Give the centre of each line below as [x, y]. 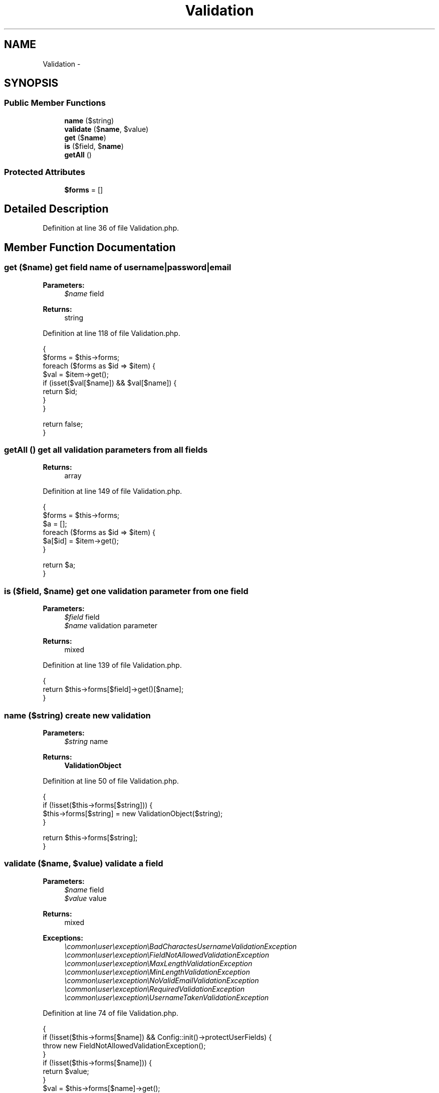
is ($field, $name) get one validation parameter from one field [126, 591]
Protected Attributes [45, 172]
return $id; [60, 391]
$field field [82, 617]
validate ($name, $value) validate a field [84, 864]
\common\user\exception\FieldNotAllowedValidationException [167, 955]
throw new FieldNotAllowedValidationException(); [124, 1045]
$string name [86, 741]
